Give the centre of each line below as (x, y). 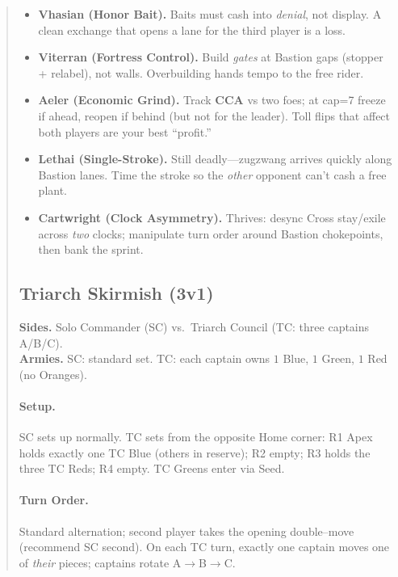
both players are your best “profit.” (125, 131)
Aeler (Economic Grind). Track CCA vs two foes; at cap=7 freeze (212, 100)
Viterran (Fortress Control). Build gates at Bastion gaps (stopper (211, 57)
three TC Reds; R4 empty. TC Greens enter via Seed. (152, 468)
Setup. (37, 405)
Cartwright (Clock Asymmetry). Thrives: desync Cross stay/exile (212, 217)
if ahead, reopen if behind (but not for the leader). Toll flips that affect (214, 115)
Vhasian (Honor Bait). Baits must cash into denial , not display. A (210, 14)
